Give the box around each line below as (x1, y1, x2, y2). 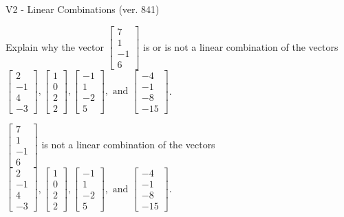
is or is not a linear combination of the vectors (143, 39, 338, 54)
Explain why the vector (6, 39, 104, 54)
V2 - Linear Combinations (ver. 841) (6, 2, 160, 16)
